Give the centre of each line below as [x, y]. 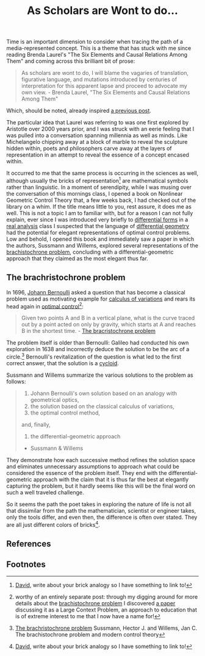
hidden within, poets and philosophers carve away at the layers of [89, 148]
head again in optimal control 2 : [45, 305]
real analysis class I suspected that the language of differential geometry [98, 226]
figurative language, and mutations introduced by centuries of [99, 79]
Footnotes [26, 565]
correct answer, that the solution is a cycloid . [63, 363]
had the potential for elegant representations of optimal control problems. [99, 232]
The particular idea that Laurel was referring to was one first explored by [98, 123]
